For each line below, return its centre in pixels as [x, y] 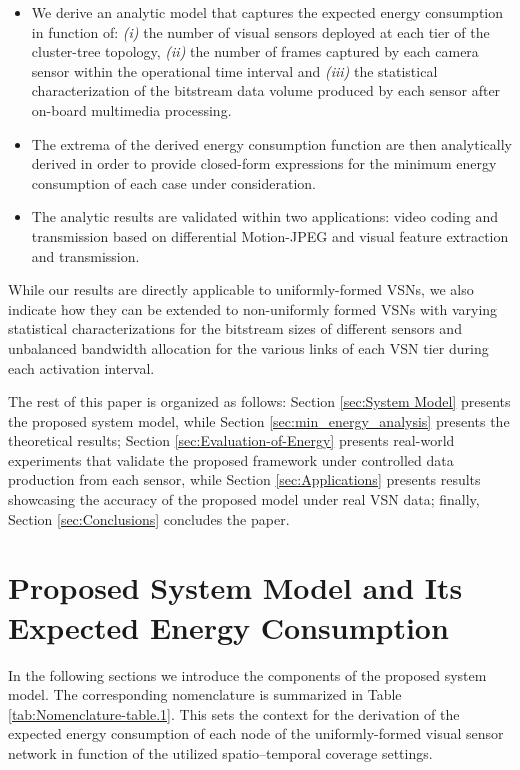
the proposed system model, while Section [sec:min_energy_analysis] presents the [259, 420]
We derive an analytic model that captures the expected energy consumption [267, 12]
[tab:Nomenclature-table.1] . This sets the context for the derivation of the [234, 713]
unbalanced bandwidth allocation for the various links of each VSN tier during [248, 347]
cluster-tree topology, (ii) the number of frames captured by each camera [255, 51]
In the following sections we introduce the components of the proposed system [247, 674]
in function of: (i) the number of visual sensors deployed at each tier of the [260, 31]
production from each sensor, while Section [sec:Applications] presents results [244, 479]
